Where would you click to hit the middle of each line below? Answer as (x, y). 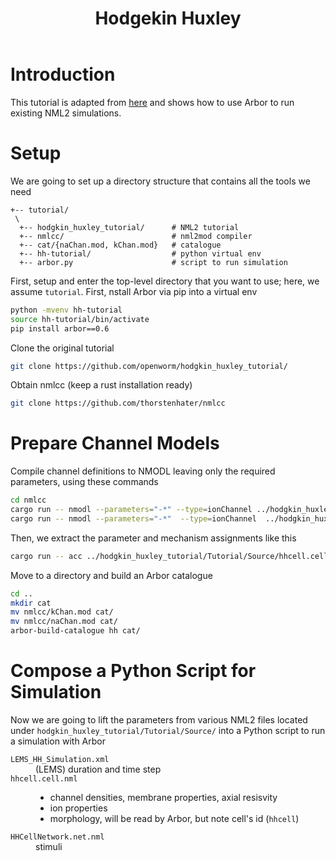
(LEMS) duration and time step (98, 769)
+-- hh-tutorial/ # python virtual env (140, 253)
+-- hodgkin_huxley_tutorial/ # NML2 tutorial (129, 227)
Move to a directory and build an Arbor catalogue (111, 575)
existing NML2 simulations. (66, 113)
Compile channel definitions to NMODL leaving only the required (143, 471)
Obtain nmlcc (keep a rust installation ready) (101, 385)
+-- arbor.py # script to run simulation (153, 262)
